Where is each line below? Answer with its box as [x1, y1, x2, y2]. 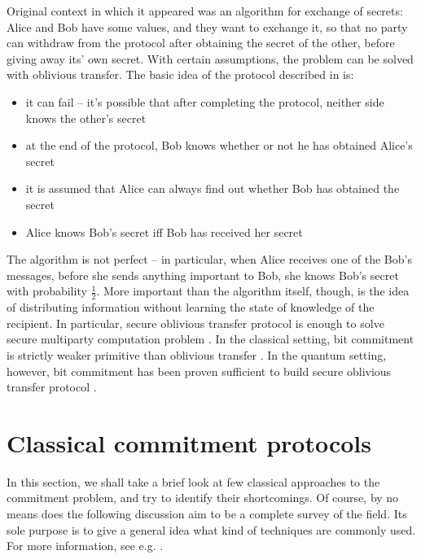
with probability [7, 282, 87, 299]
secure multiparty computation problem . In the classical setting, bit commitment [7, 330, 414, 347]
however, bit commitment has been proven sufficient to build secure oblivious [7, 362, 392, 379]
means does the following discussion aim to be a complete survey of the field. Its [7, 505, 407, 522]
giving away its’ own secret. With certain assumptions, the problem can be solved [7, 50, 414, 67]
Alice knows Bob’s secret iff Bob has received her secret [25, 223, 303, 240]
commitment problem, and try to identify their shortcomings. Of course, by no [7, 489, 399, 506]
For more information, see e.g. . [7, 537, 164, 554]
